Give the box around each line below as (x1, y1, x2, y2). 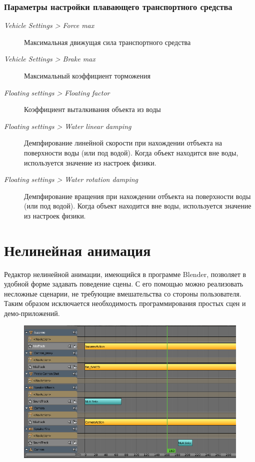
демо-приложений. (4, 308, 60, 318)
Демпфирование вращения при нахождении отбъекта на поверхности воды (24, 190, 251, 201)
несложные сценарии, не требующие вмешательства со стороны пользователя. (4, 288, 241, 298)
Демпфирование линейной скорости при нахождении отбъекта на (24, 137, 222, 148)
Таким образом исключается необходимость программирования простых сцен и (4, 298, 246, 308)
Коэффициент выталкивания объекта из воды (24, 104, 161, 114)
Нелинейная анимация (4, 239, 151, 260)
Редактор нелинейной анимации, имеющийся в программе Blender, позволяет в (4, 268, 246, 279)
